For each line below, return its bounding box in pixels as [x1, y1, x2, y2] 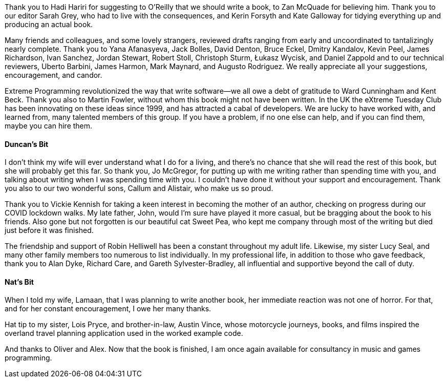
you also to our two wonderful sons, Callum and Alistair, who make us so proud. [5, 184, 273, 193]
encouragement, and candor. [5, 71, 102, 79]
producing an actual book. [5, 20, 93, 29]
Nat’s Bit [5, 277, 34, 286]
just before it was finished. [5, 226, 94, 235]
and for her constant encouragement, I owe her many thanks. [5, 304, 211, 313]
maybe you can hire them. [5, 121, 93, 130]
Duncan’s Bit [5, 139, 49, 148]
